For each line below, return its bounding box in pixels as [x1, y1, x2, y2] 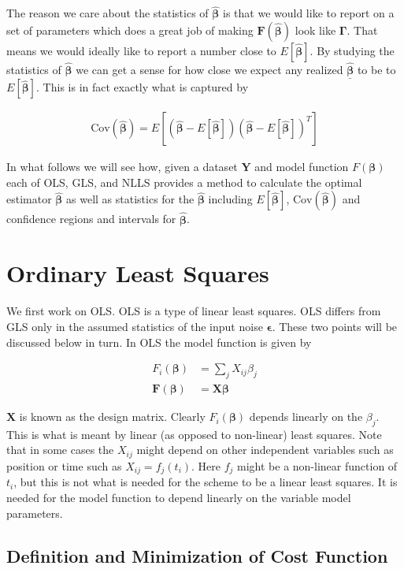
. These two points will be [272, 318, 398, 334]
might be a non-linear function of [237, 457, 398, 474]
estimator [6, 191, 52, 207]
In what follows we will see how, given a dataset [6, 158, 238, 175]
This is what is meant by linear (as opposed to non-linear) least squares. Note [6, 426, 382, 442]
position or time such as [6, 457, 122, 474]
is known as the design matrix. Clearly [19, 408, 206, 425]
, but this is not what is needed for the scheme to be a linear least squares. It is [13, 474, 398, 490]
